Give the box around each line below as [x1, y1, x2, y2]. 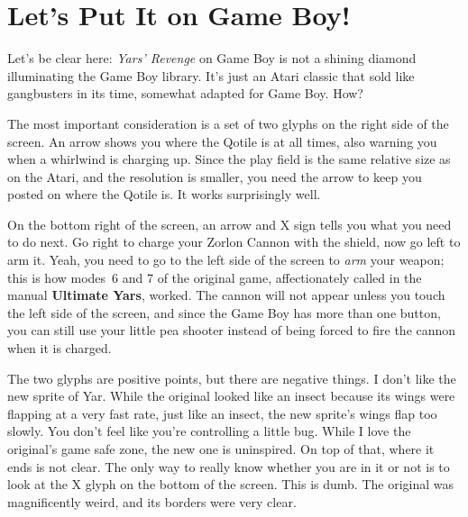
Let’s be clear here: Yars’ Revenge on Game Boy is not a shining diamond [7, 49, 417, 68]
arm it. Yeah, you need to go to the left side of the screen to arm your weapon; [7, 250, 445, 269]
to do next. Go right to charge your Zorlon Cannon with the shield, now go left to [7, 232, 461, 251]
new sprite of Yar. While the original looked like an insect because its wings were [7, 386, 455, 405]
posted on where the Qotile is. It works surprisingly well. [7, 185, 321, 204]
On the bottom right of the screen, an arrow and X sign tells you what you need [7, 214, 452, 233]
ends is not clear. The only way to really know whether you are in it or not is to [7, 457, 450, 476]
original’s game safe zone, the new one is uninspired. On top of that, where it [7, 440, 435, 458]
